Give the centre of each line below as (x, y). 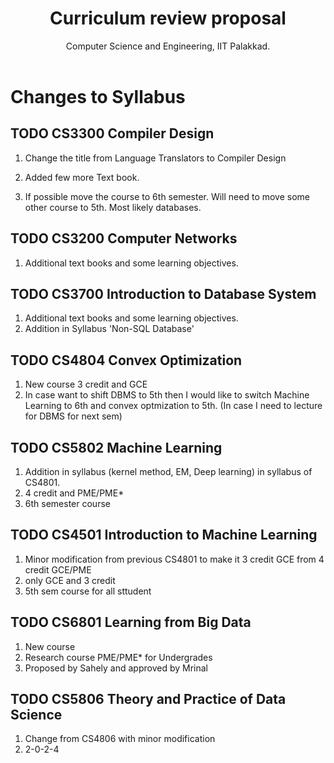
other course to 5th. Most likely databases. (113, 207)
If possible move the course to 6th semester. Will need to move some (167, 196)
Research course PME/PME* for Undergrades (118, 657)
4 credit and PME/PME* (74, 493)
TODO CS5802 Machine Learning (116, 447)
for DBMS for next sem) (73, 416)
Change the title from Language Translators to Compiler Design (155, 158)
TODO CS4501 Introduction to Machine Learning (164, 535)
